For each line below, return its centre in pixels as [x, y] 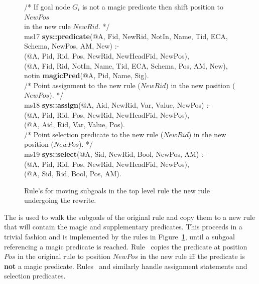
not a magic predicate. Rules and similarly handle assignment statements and [126, 266]
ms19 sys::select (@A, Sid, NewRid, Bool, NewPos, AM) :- [115, 154]
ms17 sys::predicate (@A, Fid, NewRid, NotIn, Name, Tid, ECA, [126, 36]
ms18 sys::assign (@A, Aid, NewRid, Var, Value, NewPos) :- [117, 104]
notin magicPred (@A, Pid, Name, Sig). [87, 75]
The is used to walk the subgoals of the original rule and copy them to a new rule [130, 217]
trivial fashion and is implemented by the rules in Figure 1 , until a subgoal [119, 237]
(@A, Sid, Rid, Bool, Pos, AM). [73, 174]
